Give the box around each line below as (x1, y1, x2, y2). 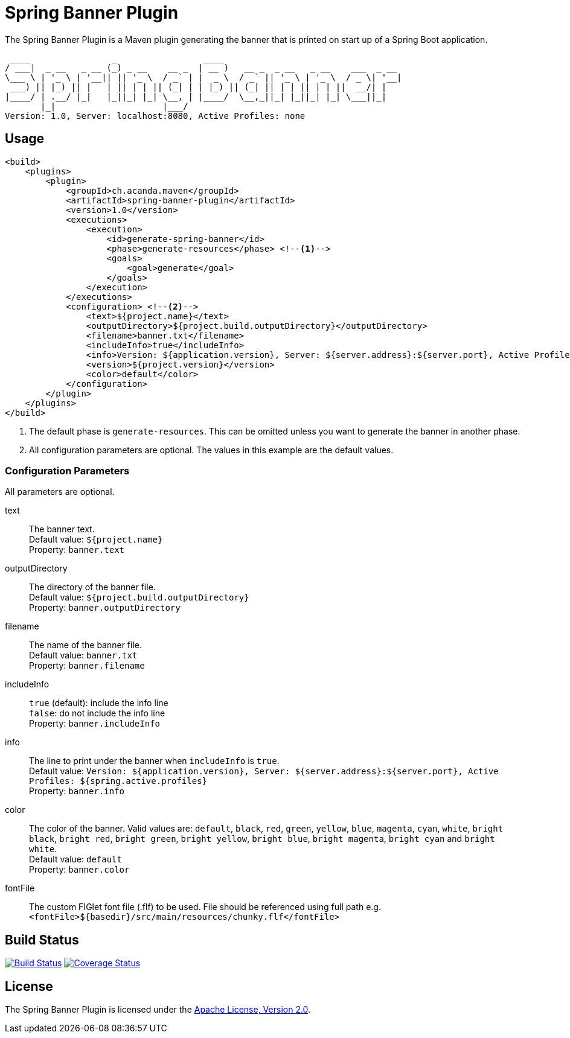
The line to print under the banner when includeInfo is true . (29, 756, 280, 766)
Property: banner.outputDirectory (29, 602, 181, 613)
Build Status (5, 932, 79, 947)
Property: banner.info (29, 786, 125, 797)
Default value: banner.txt (29, 650, 138, 661)
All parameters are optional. (5, 486, 115, 497)
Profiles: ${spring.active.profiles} (29, 776, 208, 786)
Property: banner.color (29, 864, 130, 875)
